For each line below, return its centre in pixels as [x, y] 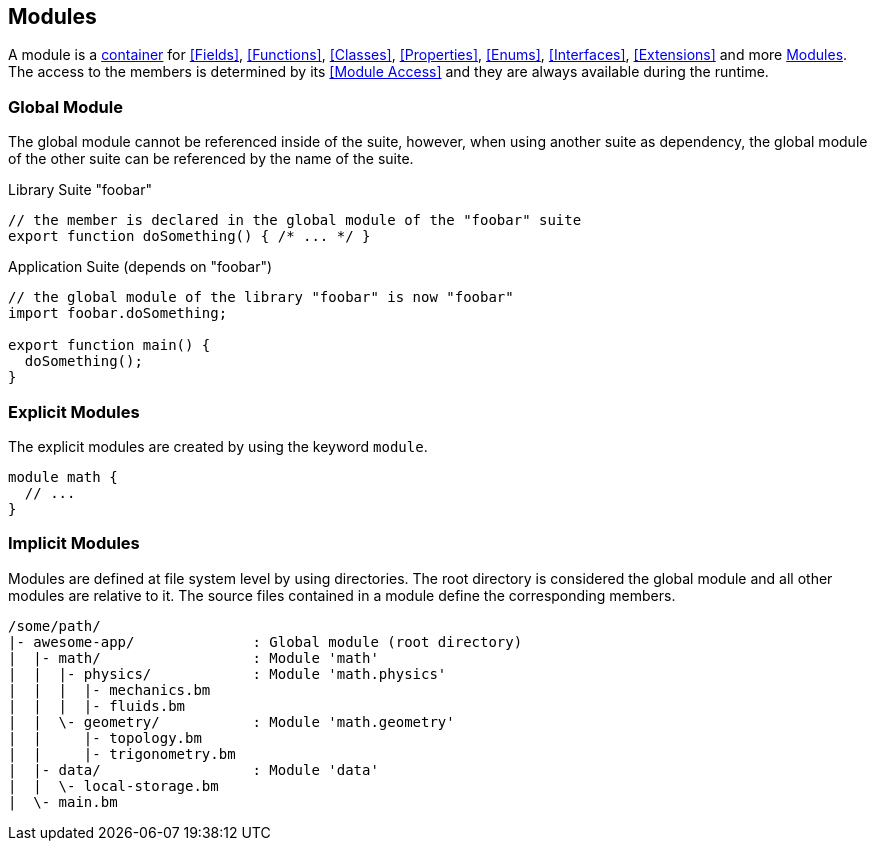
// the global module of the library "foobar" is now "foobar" [261, 297]
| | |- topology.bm [105, 737]
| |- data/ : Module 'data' [193, 769]
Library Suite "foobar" [80, 190]
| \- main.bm [63, 801]
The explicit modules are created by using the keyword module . [218, 446]
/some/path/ [54, 625]
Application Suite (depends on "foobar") [140, 267]
